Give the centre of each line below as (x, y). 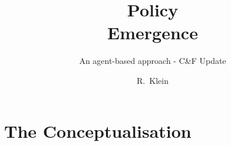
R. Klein (153, 80)
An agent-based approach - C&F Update (153, 61)
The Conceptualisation (98, 130)
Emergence (153, 33)
